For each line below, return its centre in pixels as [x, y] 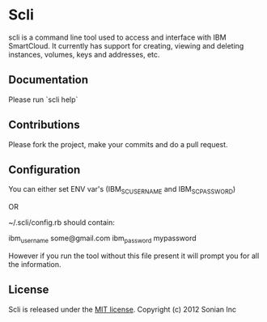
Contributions [44, 125]
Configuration [44, 169]
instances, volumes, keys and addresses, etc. [84, 54]
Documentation [49, 80]
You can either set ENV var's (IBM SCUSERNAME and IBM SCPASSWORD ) [122, 190]
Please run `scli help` [43, 100]
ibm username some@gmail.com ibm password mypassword [102, 239]
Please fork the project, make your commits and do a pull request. [118, 144]
